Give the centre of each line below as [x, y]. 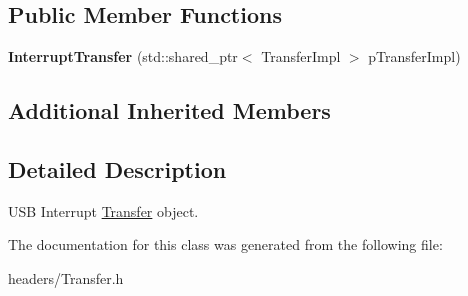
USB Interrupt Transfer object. [103, 210]
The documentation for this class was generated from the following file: [225, 244]
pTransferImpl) [414, 56]
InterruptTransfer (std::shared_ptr [123, 56]
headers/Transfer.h [66, 277]
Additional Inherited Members [169, 110]
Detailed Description [117, 168]
